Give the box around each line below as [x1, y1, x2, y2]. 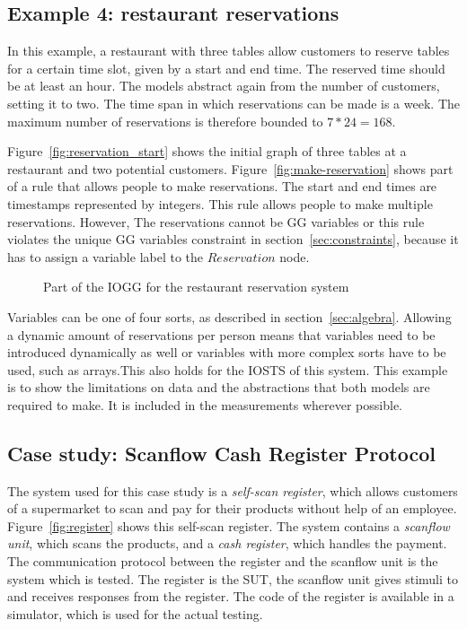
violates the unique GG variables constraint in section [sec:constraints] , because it [7, 230, 459, 249]
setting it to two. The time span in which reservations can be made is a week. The [7, 93, 460, 112]
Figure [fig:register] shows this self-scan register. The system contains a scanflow [7, 516, 450, 535]
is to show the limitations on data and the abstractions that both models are [7, 378, 430, 397]
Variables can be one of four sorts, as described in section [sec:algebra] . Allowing [7, 307, 452, 326]
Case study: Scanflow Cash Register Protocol [7, 439, 436, 467]
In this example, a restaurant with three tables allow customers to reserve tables [7, 41, 450, 60]
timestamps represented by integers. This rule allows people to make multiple [7, 194, 433, 213]
